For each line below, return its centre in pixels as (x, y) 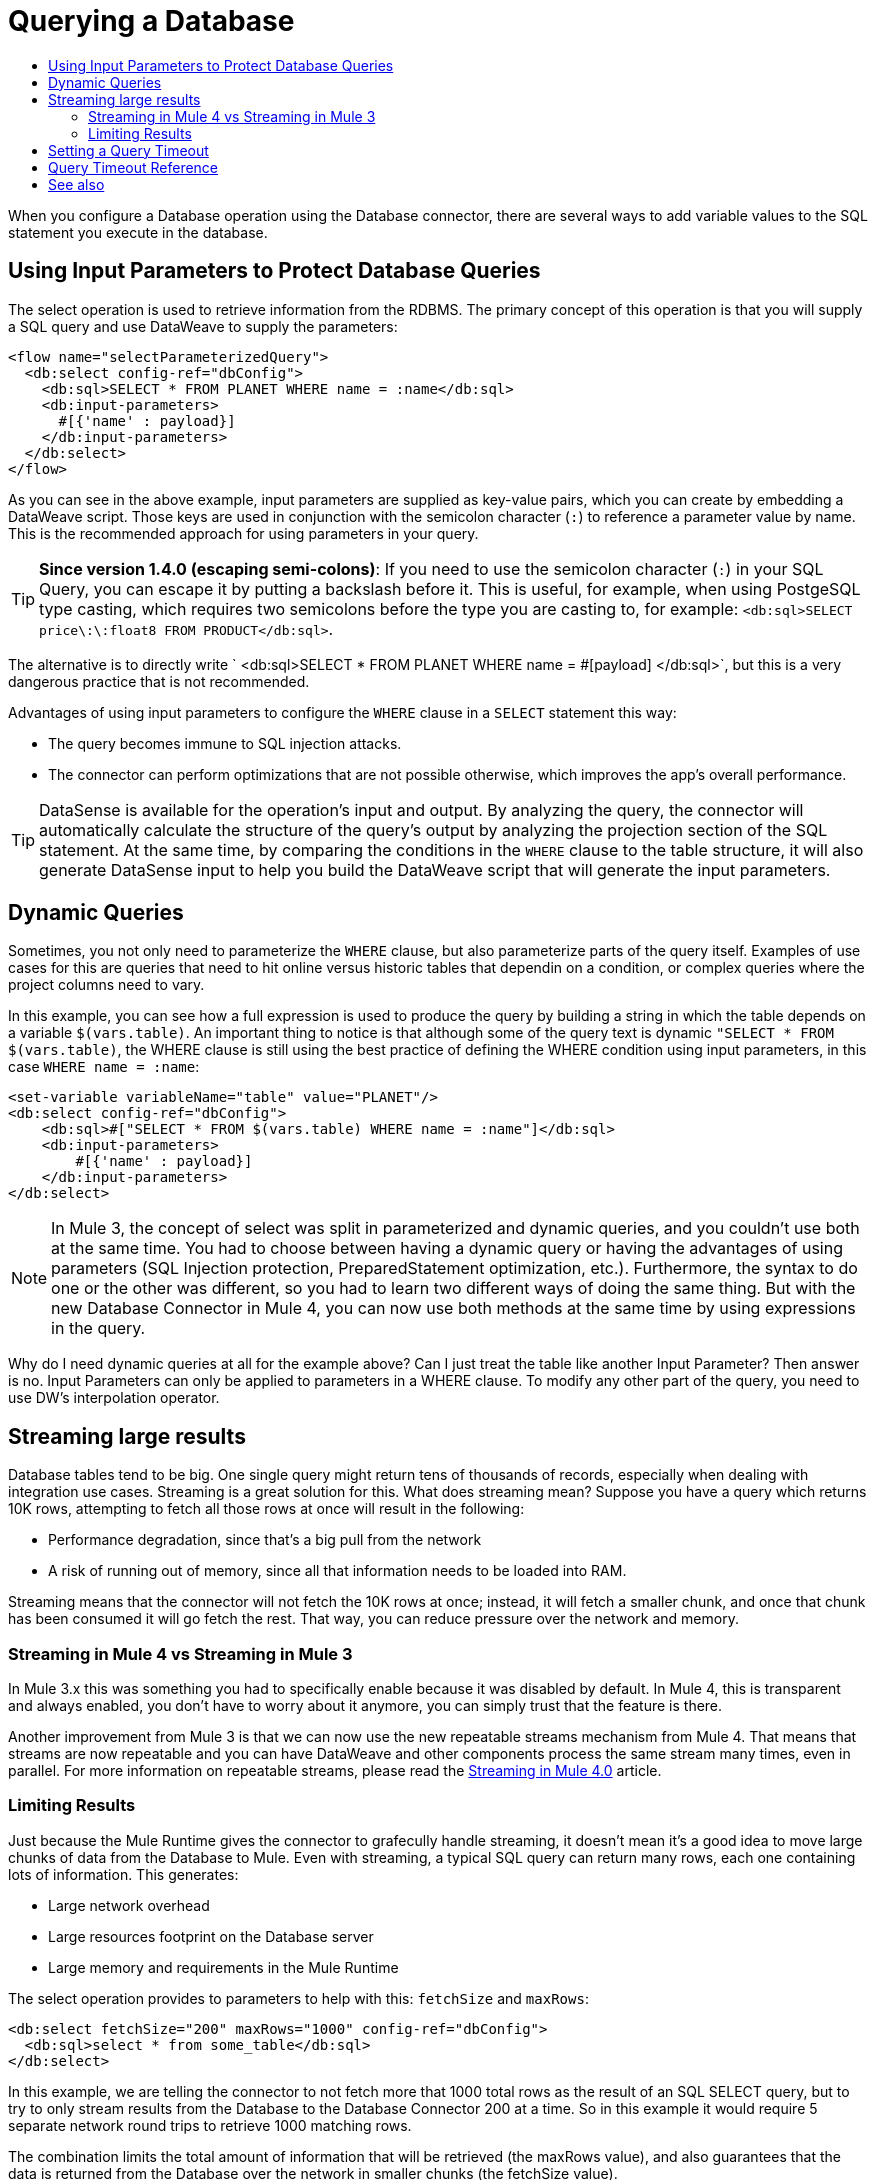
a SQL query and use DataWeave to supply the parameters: (203, 326)
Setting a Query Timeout (128, 150)
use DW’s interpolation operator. (114, 1398)
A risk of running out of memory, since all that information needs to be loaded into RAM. (337, 1571)
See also (76, 184)
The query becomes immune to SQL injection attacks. (225, 743)
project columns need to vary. (106, 985)
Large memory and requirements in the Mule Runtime (223, 1967)
